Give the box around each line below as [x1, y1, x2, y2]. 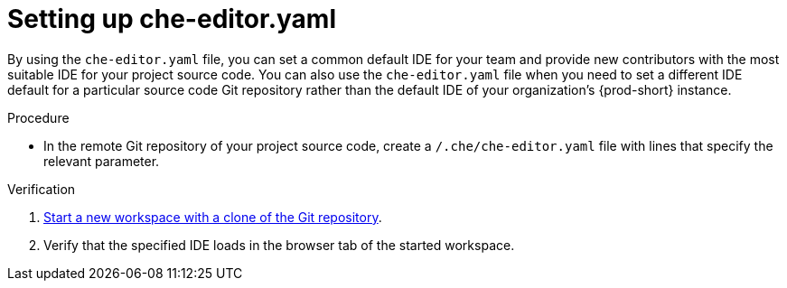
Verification [7, 181, 76, 197]
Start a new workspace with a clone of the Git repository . [43, 209, 382, 225]
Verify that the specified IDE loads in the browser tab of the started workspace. [43, 237, 515, 253]
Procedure [7, 109, 70, 125]
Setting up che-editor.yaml [7, 4, 337, 34]
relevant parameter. [43, 153, 160, 169]
